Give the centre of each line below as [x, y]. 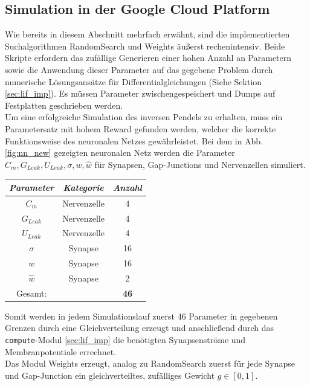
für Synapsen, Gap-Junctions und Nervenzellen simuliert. [200, 164]
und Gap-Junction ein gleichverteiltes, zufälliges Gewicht [110, 375]
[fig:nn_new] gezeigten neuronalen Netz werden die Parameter [120, 153]
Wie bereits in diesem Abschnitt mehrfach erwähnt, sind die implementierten [147, 34]
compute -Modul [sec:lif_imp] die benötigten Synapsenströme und [125, 340]
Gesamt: [31, 293]
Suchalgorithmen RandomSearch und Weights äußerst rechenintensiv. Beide [145, 46]
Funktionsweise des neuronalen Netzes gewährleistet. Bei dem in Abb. [134, 140]
